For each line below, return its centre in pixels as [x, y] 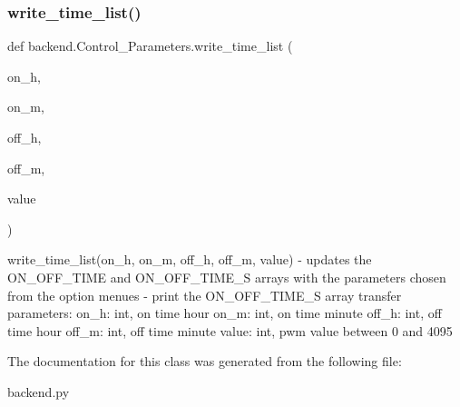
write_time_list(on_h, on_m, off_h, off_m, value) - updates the [190, 259]
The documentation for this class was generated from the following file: [205, 361]
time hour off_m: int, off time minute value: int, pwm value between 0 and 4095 [230, 330]
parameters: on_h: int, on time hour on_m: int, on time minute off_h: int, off [225, 313]
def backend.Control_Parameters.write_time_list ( [150, 46]
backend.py [39, 391]
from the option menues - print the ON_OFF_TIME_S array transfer [205, 295]
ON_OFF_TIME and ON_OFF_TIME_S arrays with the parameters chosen [227, 277]
